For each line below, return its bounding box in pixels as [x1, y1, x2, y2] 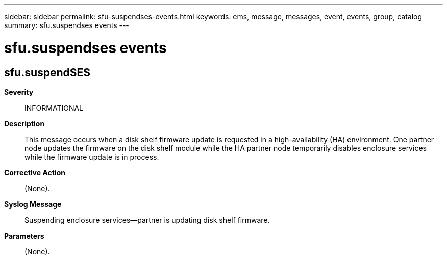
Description [4, 119, 45, 128]
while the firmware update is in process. [24, 152, 159, 161]
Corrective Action [4, 168, 65, 177]
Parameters [4, 231, 44, 240]
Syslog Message [4, 199, 62, 209]
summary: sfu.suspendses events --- [4, 21, 129, 30]
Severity [4, 87, 34, 96]
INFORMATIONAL [24, 103, 84, 112]
